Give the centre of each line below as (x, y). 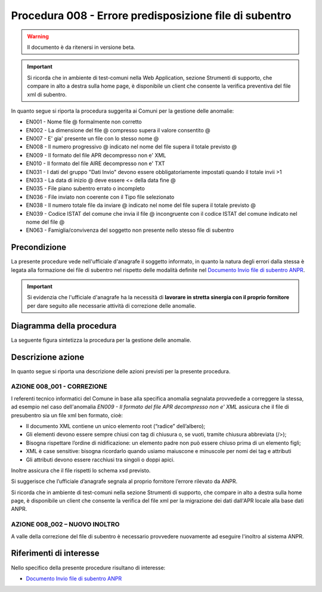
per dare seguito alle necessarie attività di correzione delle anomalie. (112, 306)
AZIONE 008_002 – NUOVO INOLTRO (65, 525)
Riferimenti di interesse (55, 554)
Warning (38, 36)
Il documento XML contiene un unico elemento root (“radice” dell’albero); (116, 426)
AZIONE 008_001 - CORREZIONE (59, 386)
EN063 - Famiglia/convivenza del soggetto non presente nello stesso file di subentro (130, 230)
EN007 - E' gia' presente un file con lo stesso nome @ (92, 139)
